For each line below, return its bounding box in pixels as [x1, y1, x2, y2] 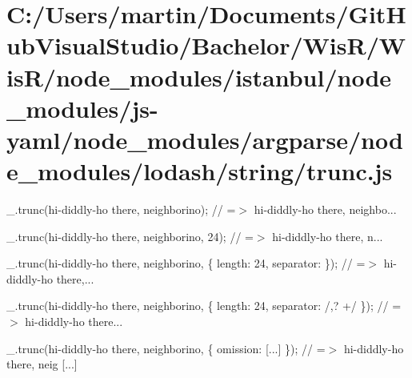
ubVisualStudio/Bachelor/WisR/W [6, 29, 406, 62]
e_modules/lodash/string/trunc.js [6, 155, 393, 187]
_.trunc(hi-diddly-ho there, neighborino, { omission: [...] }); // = [6, 340, 326, 356]
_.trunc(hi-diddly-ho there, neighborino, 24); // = [6, 227, 254, 244]
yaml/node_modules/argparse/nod [6, 123, 403, 155]
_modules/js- [6, 91, 158, 124]
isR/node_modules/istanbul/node [6, 60, 392, 93]
